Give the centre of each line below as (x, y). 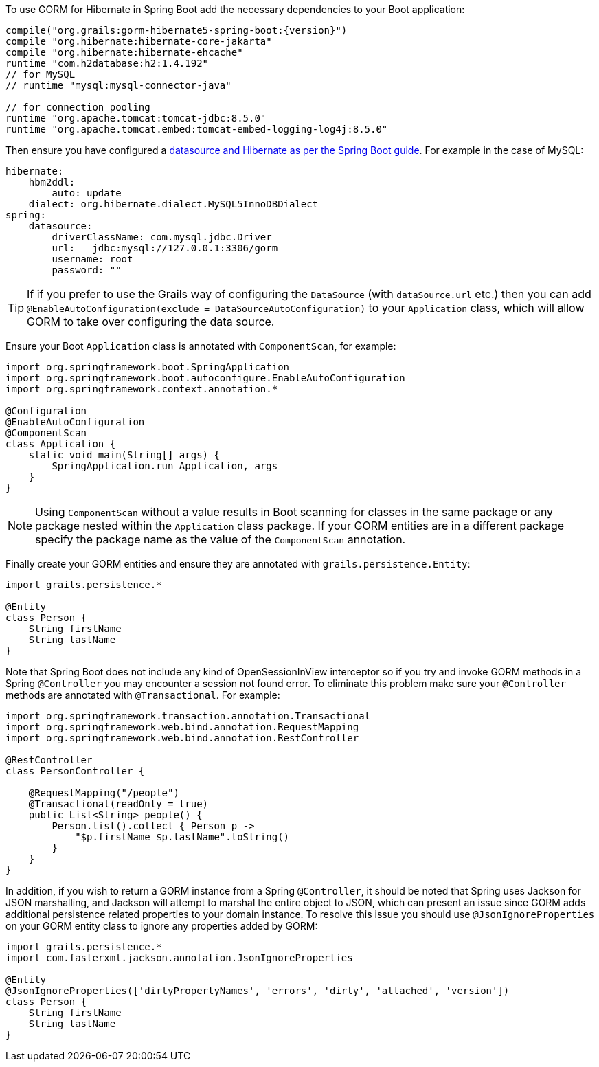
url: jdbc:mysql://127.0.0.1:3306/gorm (165, 248)
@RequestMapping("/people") (104, 793)
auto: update (87, 193)
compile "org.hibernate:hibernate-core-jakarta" (139, 41)
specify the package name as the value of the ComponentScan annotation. (221, 539)
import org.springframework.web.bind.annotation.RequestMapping (182, 727)
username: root (92, 259)
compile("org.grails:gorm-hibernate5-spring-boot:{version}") (177, 30)
